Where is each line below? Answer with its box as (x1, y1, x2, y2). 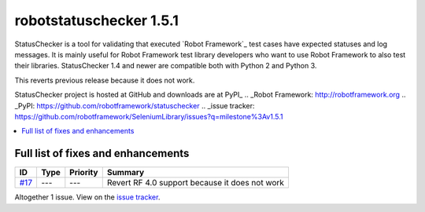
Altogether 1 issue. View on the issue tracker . (14, 192, 161, 202)
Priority (69, 167, 98, 178)
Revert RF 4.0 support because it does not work (106, 177, 285, 188)
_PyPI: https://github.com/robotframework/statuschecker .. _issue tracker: (14, 101, 255, 110)
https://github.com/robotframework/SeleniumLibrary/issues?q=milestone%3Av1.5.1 (14, 111, 283, 121)
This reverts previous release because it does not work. (14, 75, 195, 85)
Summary (106, 167, 145, 178)
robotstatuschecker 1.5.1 (14, 12, 179, 29)
